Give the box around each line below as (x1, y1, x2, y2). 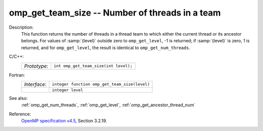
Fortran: (9, 72, 25, 78)
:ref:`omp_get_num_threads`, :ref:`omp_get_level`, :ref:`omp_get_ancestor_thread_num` (21, 102, 196, 108)
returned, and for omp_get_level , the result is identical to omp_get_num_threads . (21, 44, 190, 51)
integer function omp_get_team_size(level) (52, 82, 150, 87)
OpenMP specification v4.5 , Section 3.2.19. (21, 118, 107, 124)
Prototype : (24, 62, 49, 69)
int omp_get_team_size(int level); (54, 63, 132, 68)
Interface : (24, 81, 47, 88)
